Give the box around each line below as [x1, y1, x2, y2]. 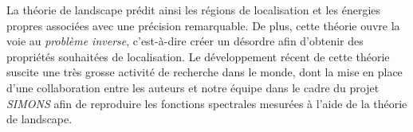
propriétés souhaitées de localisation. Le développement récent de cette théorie [6, 48, 390, 64]
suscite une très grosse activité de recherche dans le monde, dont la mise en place [6, 64, 403, 80]
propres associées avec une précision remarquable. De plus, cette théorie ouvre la [6, 17, 400, 33]
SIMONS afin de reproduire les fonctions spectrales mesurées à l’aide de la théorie [6, 95, 407, 111]
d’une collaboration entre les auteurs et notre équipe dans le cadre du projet [6, 79, 380, 95]
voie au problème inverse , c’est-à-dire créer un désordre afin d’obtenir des [6, 33, 364, 49]
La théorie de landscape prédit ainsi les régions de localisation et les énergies [6, 2, 381, 17]
